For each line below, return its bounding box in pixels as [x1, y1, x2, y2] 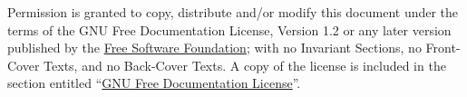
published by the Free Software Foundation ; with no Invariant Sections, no [7, 38, 422, 57]
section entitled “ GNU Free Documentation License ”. [7, 73, 301, 92]
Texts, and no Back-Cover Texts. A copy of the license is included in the [44, 55, 446, 74]
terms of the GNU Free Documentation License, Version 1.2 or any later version [7, 20, 452, 39]
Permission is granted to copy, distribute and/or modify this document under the [7, 3, 459, 21]
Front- [425, 38, 461, 57]
